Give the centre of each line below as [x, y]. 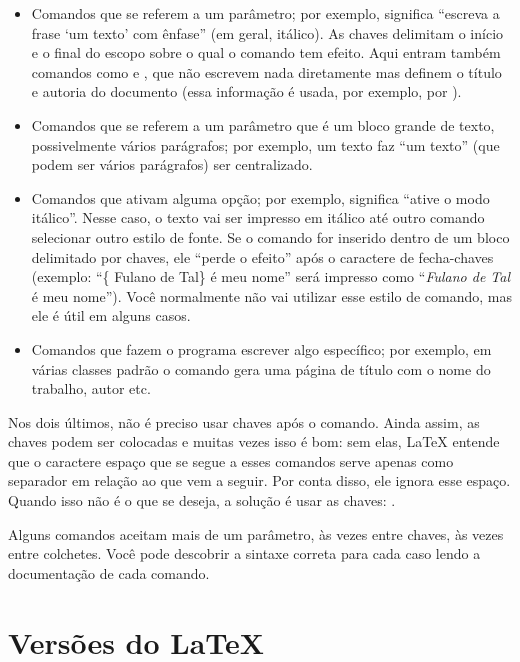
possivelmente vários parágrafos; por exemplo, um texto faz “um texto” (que [265, 144]
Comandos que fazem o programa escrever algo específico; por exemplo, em [261, 348]
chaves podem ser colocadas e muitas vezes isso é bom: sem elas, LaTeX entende [254, 441]
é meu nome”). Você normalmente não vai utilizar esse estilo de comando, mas [271, 295]
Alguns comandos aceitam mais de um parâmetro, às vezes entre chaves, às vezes [256, 533]
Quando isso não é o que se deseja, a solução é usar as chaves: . [202, 500]
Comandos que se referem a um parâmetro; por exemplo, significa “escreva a [265, 13]
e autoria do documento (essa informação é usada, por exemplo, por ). [246, 91]
